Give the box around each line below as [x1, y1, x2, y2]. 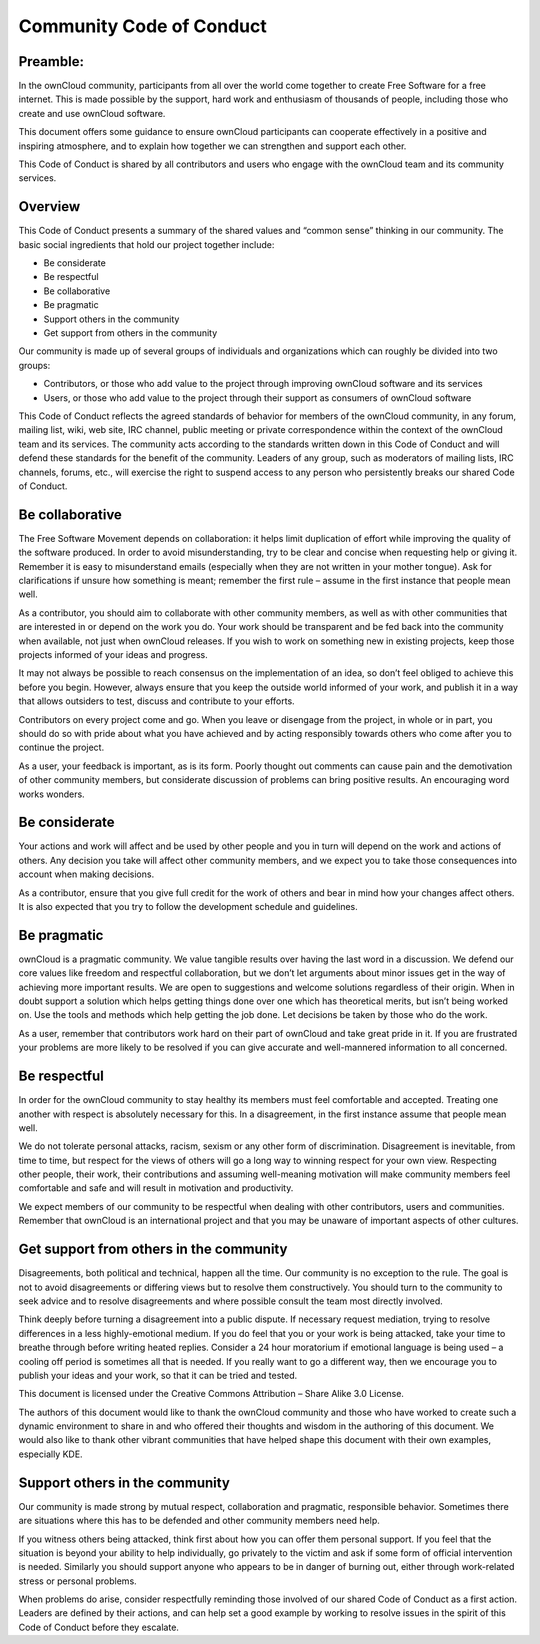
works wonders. [18, 788, 85, 800]
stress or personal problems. [18, 1575, 137, 1587]
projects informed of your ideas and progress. [18, 648, 209, 660]
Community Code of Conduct [18, 15, 267, 37]
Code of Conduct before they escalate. [18, 1621, 180, 1633]
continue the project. [18, 741, 105, 754]
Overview [18, 198, 81, 215]
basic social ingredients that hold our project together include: [18, 238, 275, 250]
